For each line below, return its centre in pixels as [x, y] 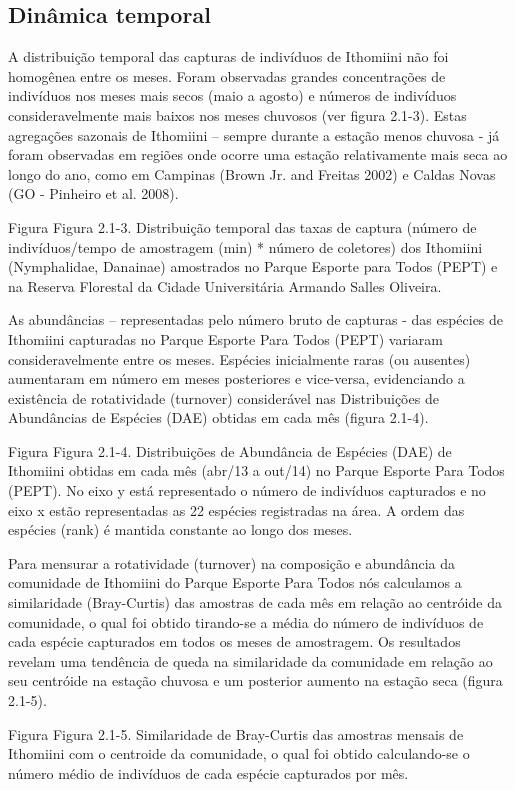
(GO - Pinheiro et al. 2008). [93, 193]
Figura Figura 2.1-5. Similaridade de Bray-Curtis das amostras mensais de [236, 733]
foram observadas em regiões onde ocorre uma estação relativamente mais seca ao [258, 154]
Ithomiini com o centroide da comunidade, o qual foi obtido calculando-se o [239, 753]
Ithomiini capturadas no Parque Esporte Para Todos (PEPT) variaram [225, 338]
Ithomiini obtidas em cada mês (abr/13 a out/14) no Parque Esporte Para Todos [256, 470]
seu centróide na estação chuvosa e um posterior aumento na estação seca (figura [255, 680]
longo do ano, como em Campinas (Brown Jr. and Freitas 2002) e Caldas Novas [252, 173]
